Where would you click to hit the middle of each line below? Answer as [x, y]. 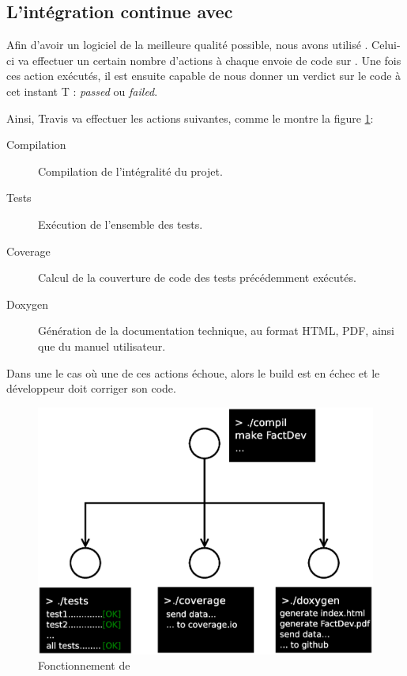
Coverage [28, 251]
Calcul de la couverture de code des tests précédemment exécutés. [197, 277]
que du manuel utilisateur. [102, 346]
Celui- [386, 45]
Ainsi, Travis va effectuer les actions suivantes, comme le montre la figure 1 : [190, 118]
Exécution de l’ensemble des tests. [121, 224]
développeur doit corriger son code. [91, 388]
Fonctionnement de [84, 665]
